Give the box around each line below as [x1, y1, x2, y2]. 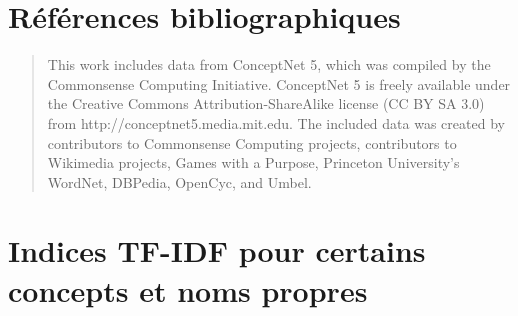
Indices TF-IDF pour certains [8, 230, 426, 271]
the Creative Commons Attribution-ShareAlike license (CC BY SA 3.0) [47, 93, 485, 114]
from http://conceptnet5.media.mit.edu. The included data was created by [47, 112, 505, 133]
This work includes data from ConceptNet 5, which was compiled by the [47, 54, 491, 75]
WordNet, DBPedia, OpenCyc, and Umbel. [47, 171, 312, 192]
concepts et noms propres [8, 269, 368, 310]
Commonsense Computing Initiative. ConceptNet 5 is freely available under [47, 73, 511, 94]
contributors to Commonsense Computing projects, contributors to [47, 132, 457, 153]
